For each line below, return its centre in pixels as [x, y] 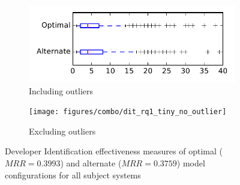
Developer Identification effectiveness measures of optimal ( [114, 151]
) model [191, 163]
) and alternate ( [91, 163]
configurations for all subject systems [73, 174]
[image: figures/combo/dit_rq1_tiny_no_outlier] [128, 112]
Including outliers [61, 90]
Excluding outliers [62, 131]
